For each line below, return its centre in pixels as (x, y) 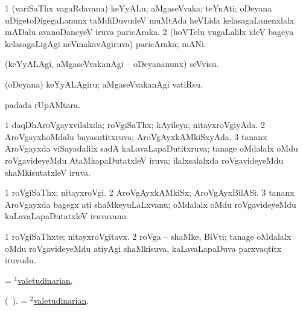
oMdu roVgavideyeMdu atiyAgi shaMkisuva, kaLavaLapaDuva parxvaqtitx (143, 248)
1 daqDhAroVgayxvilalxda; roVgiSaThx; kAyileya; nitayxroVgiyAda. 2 (135, 125)
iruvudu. (21, 260)
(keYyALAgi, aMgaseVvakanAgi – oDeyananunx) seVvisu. (112, 64)
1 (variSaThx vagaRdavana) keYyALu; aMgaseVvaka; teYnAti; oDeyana (139, 8)
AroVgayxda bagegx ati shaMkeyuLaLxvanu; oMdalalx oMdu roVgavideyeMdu (151, 204)
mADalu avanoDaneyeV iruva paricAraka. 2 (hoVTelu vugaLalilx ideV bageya (149, 32)
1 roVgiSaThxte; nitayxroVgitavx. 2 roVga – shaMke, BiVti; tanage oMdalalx (148, 236)
